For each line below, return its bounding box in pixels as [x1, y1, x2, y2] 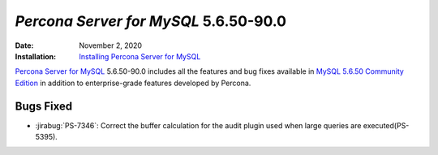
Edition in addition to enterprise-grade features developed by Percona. [15, 78, 251, 88]
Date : [15, 41, 34, 50]
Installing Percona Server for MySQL [79, 51, 201, 61]
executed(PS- [363, 120, 410, 130]
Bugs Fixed [15, 99, 73, 113]
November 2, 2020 [79, 41, 142, 50]
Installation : [15, 51, 57, 61]
